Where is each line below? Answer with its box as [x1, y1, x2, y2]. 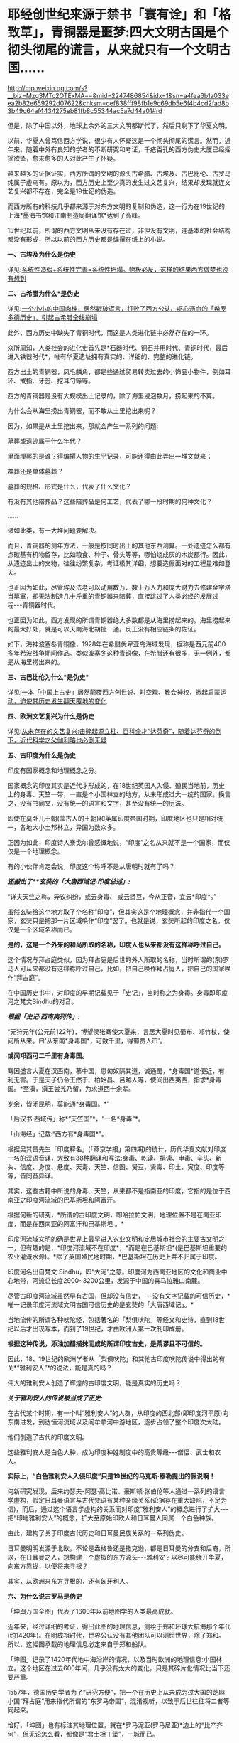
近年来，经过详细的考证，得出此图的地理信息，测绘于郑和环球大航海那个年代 [7, 1622, 231, 1631]
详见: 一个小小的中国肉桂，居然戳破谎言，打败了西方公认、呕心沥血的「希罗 [7, 304, 227, 313]
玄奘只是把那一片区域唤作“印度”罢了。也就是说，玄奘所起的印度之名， [19, 916, 225, 924]
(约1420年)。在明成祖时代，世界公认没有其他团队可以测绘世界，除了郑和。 [7, 1631, 226, 1639]
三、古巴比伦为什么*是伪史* [7, 673, 89, 681]
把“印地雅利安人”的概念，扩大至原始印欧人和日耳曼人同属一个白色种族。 [7, 1513, 218, 1522]
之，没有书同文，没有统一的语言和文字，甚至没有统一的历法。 [7, 799, 188, 807]
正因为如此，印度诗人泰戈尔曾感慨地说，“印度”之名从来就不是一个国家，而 [7, 838, 225, 846]
